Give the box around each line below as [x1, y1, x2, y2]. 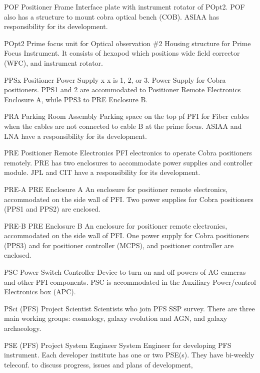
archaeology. [4, 323, 41, 333]
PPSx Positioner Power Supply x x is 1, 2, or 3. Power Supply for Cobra [4, 74, 226, 85]
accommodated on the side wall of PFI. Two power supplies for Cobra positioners [4, 194, 253, 204]
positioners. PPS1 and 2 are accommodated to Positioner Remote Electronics [4, 84, 241, 95]
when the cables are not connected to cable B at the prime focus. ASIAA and [4, 120, 242, 131]
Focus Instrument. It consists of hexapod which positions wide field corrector [4, 48, 240, 58]
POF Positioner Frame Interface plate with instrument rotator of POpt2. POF [4, 2, 245, 12]
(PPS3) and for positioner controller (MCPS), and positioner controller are [4, 240, 234, 250]
